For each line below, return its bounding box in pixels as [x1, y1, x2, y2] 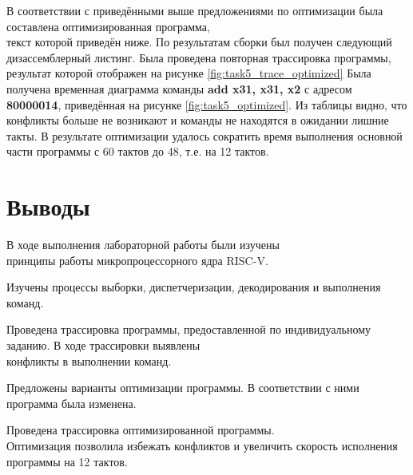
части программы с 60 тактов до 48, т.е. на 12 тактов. [6, 143, 269, 160]
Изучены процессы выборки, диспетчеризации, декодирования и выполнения [6, 279, 381, 295]
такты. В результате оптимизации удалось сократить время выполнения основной [6, 127, 403, 144]
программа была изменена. [6, 394, 137, 411]
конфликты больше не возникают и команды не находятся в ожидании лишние [6, 112, 389, 129]
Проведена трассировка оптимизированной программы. [6, 422, 275, 438]
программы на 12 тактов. [6, 453, 128, 469]
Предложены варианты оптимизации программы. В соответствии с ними [6, 379, 359, 396]
